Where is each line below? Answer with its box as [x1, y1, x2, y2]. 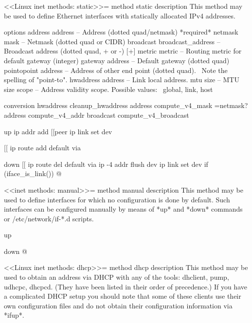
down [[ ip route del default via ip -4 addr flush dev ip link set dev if [4, 159, 208, 169]
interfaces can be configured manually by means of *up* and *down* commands [4, 204, 243, 214]
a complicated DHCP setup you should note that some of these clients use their [4, 291, 241, 301]
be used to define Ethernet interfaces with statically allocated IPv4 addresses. [4, 10, 235, 20]
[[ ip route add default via [4, 143, 81, 153]
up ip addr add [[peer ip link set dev [4, 126, 112, 136]
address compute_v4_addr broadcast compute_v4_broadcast [4, 109, 189, 120]
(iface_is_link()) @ [4, 168, 62, 179]
